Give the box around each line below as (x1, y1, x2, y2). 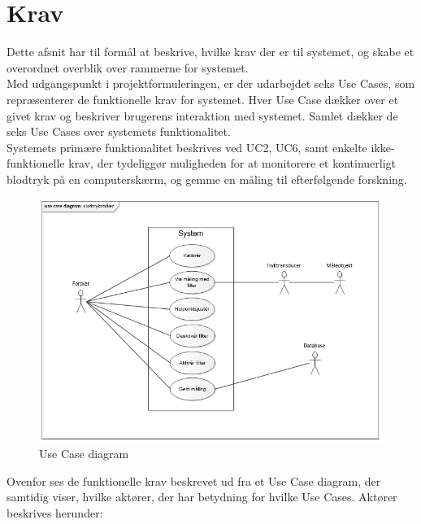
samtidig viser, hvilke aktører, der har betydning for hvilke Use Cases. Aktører (7, 488, 397, 505)
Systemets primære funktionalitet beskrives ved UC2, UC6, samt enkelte (7, 138, 367, 155)
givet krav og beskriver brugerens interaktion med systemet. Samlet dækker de (7, 107, 398, 124)
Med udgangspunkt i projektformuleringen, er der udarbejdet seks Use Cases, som (7, 75, 415, 92)
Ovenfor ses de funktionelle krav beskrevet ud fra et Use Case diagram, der (7, 472, 381, 489)
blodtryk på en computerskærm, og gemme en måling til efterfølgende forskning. (7, 170, 407, 187)
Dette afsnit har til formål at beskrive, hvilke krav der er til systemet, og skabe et (7, 43, 414, 60)
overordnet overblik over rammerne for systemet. (7, 59, 249, 76)
